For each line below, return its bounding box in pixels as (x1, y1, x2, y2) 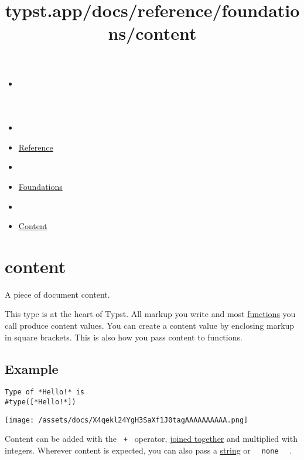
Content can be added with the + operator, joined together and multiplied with (5, 432, 298, 445)
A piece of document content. (5, 288, 110, 300)
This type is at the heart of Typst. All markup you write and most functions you (5, 308, 296, 320)
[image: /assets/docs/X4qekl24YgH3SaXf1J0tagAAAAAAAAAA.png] (5, 415, 248, 424)
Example (5, 359, 59, 377)
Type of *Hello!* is (5, 388, 85, 397)
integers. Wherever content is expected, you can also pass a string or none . (5, 444, 292, 456)
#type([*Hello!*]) (5, 398, 76, 407)
